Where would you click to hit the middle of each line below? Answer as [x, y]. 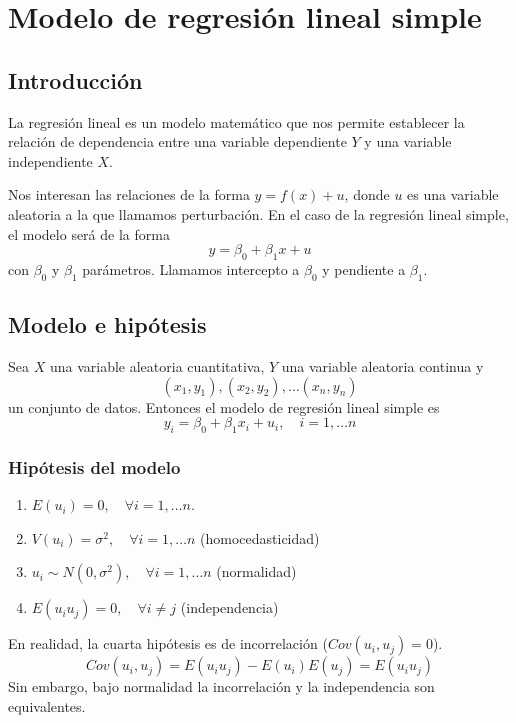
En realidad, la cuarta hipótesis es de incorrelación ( [168, 643]
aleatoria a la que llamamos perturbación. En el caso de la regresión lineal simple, [258, 213]
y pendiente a [364, 268]
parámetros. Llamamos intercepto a [191, 268]
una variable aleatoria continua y [382, 365]
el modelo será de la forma [89, 233]
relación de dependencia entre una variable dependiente [177, 141]
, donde [367, 194]
